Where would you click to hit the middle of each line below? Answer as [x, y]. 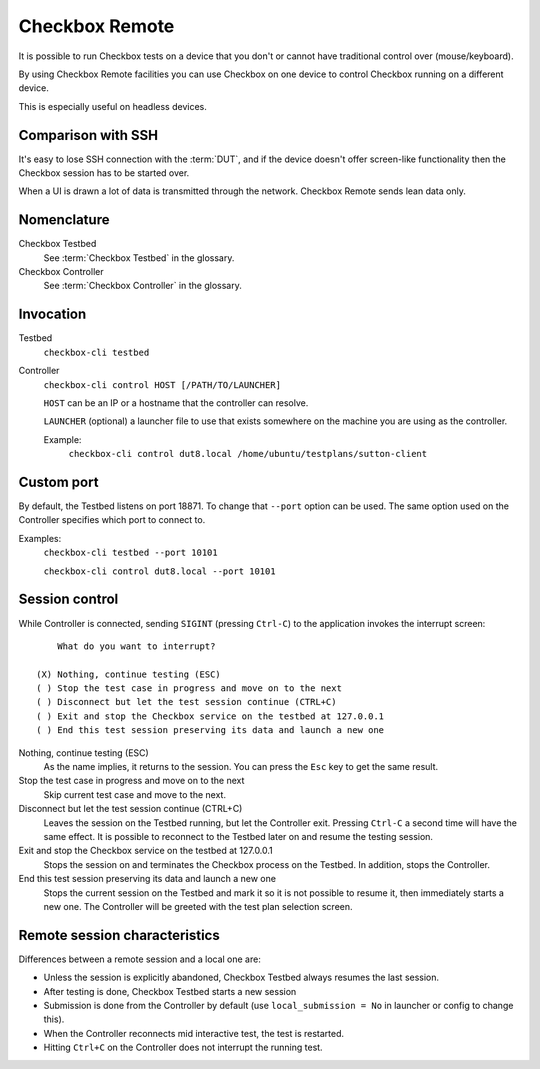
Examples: [40, 538]
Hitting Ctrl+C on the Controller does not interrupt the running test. [183, 1047]
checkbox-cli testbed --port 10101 [131, 553]
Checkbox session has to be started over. [104, 173]
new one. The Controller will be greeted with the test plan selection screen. [198, 906]
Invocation [52, 314]
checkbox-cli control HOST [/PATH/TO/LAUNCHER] [162, 384]
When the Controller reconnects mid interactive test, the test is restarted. [194, 1033]
